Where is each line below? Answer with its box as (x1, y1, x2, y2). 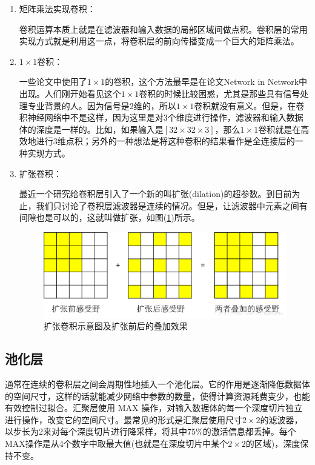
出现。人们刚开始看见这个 (19, 87, 121, 99)
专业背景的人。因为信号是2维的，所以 (27, 99, 176, 112)
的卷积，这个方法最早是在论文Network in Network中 (105, 75, 308, 88)
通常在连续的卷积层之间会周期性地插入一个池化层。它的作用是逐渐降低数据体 (5, 377, 310, 390)
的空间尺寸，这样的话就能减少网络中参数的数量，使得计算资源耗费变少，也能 (5, 389, 310, 402)
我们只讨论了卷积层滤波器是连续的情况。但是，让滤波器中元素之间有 (36, 199, 308, 212)
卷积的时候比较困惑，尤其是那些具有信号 (139, 87, 300, 99)
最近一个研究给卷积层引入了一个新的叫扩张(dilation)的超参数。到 (19, 187, 275, 200)
